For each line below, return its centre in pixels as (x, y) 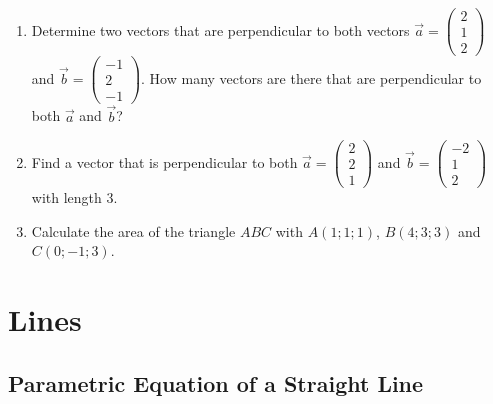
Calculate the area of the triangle (133, 230)
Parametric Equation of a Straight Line (216, 382)
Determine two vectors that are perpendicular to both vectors (220, 29)
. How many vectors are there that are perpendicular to (311, 77)
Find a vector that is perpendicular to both (164, 161)
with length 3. (74, 197)
